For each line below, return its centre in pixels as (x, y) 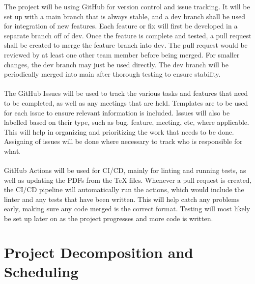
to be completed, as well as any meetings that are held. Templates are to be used (126, 102)
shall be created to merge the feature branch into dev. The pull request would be (126, 45)
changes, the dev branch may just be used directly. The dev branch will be (116, 64)
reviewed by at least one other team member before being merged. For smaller (122, 54)
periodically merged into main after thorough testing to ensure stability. (112, 74)
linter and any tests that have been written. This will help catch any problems (122, 199)
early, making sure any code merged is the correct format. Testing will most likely (127, 209)
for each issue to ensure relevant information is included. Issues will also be (117, 112)
